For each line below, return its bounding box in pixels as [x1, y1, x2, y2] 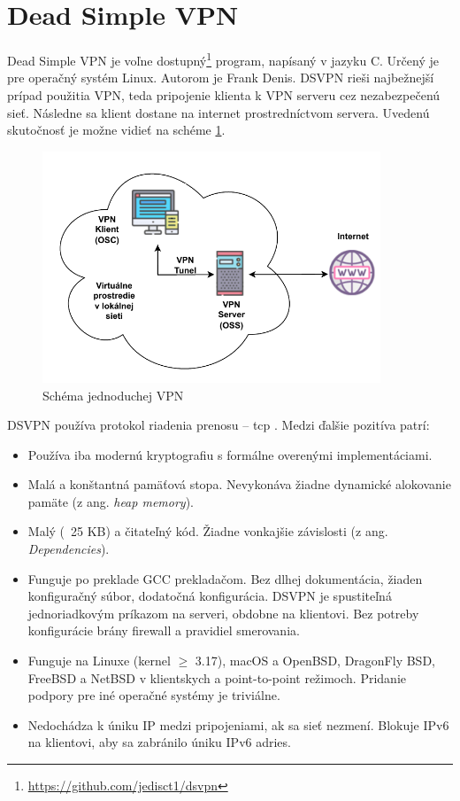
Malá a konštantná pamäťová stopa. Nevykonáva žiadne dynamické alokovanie [27, 475, 451, 494]
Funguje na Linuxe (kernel [27, 651, 171, 670]
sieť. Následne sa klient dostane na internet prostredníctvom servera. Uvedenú [7, 103, 430, 121]
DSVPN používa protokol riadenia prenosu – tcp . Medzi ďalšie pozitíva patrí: [7, 416, 430, 434]
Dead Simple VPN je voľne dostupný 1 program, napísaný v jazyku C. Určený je [7, 49, 439, 69]
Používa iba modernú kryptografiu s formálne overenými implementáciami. [27, 445, 433, 463]
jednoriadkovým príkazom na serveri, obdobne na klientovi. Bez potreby [27, 603, 419, 622]
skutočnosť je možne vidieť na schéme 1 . [7, 121, 226, 139]
